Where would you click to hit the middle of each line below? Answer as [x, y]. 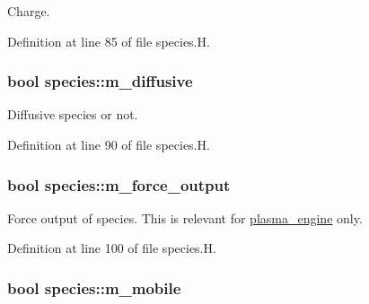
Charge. [29, 11]
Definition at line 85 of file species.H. [109, 41]
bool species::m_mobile [94, 287]
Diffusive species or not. [73, 114]
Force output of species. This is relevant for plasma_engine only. [185, 217]
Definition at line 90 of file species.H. [109, 144]
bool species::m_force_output [119, 184]
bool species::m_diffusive [100, 81]
